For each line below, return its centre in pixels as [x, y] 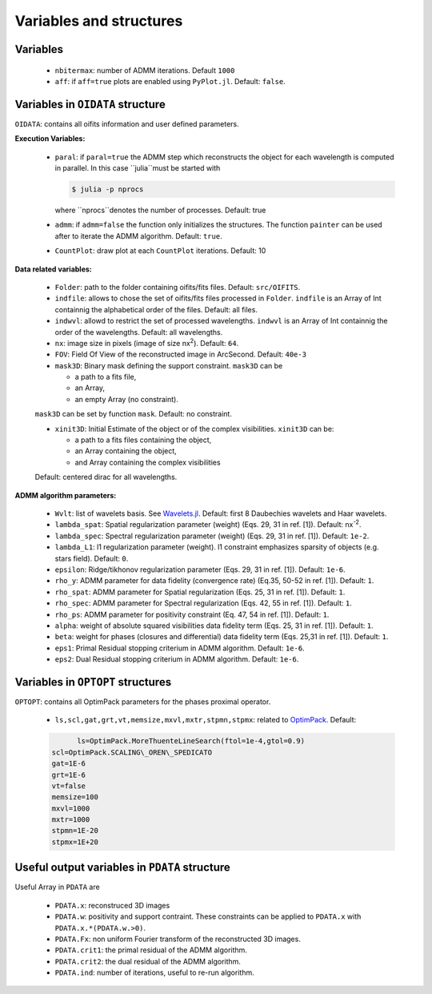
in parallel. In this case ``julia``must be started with [138, 168]
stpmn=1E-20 [75, 831]
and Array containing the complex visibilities [148, 462]
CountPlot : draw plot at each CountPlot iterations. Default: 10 [160, 251]
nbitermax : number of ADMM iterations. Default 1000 [145, 70]
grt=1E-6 [69, 775]
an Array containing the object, [126, 451]
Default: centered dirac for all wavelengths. [106, 477]
